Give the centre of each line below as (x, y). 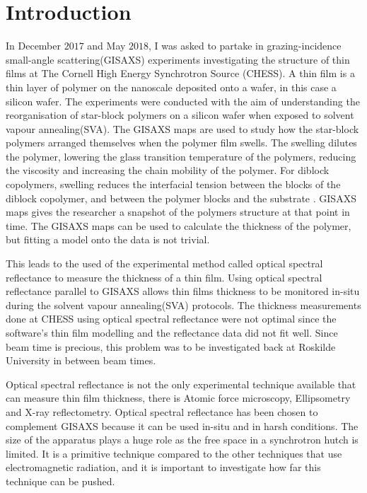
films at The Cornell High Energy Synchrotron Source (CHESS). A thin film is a (180, 73)
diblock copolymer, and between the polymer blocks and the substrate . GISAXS (181, 198)
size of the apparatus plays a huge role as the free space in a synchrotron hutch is (182, 440)
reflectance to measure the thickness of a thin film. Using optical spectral (164, 277)
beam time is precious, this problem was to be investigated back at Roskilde (171, 346)
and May (106, 46)
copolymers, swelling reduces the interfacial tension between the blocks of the (173, 184)
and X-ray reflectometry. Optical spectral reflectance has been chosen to (162, 411)
